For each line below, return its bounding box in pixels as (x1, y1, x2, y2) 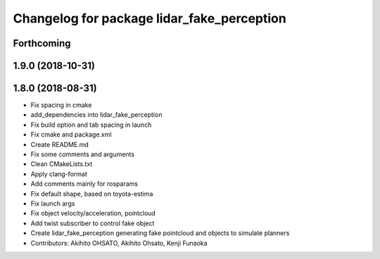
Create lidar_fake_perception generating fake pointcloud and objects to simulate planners (30, 229, 290, 237)
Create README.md (30, 140, 89, 149)
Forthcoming (13, 37, 71, 49)
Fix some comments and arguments (30, 150, 135, 158)
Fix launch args (30, 199, 75, 208)
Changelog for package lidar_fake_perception (13, 11, 286, 26)
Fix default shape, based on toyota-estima (30, 189, 153, 198)
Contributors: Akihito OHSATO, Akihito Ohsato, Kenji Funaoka (30, 239, 208, 247)
